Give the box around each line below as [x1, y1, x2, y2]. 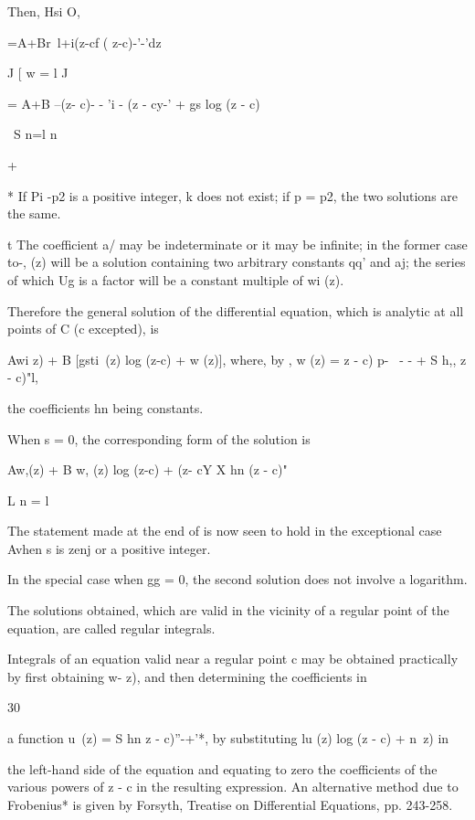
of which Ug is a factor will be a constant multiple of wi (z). [7, 270, 344, 289]
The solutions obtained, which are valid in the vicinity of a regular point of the [7, 601, 449, 620]
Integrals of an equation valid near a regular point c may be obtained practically [7, 649, 459, 668]
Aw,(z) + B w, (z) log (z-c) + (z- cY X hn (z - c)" [7, 460, 288, 479]
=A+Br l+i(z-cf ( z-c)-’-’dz [7, 32, 162, 51]
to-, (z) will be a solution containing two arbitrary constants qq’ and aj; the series [7, 252, 466, 272]
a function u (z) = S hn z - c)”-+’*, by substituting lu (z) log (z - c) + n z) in [7, 729, 449, 748]
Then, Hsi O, [7, 2, 80, 20]
